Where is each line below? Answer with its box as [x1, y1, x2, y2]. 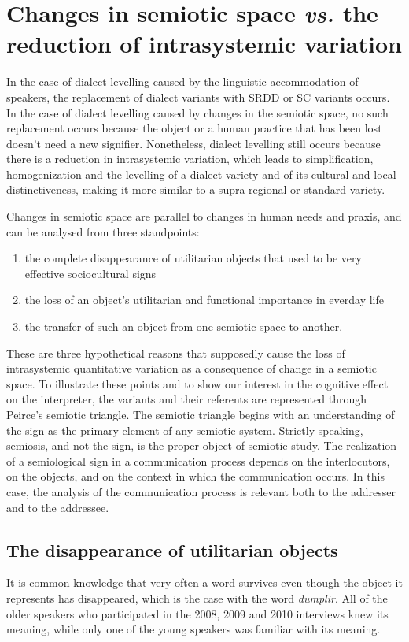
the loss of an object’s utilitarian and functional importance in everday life [24, 291, 384, 308]
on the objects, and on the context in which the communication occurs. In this [6, 468, 385, 484]
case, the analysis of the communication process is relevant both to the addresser [6, 483, 396, 499]
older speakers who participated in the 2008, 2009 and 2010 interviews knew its [6, 605, 389, 622]
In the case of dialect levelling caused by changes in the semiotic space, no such [6, 104, 389, 121]
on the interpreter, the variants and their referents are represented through [6, 391, 367, 407]
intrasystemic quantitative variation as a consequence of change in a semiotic [6, 360, 377, 377]
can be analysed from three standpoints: [6, 223, 200, 239]
